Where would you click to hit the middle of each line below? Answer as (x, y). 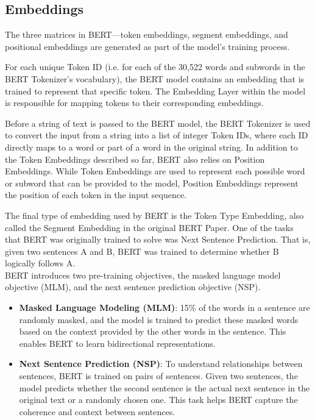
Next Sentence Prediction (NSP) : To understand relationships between (161, 364)
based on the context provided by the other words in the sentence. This (153, 331)
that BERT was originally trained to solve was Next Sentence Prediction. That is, (158, 239)
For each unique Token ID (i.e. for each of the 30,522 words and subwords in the (155, 67)
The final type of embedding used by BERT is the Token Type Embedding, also (154, 215)
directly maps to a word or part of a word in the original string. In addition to (151, 147)
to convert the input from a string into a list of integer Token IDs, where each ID (157, 135)
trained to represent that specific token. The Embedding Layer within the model (155, 91)
